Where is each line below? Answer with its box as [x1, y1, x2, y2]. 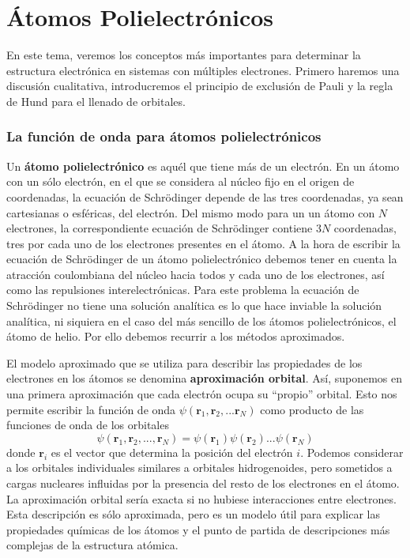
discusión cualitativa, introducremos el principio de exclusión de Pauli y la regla [6, 77, 393, 94]
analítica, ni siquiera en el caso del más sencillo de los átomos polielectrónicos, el [6, 312, 397, 329]
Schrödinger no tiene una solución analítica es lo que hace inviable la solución [6, 297, 382, 314]
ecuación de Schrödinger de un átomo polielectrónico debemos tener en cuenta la [6, 251, 397, 267]
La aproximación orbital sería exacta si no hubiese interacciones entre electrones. [6, 490, 397, 507]
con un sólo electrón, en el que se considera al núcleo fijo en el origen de [6, 173, 355, 190]
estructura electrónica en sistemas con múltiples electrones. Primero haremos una [6, 62, 400, 78]
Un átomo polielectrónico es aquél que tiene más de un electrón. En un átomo [6, 157, 400, 174]
